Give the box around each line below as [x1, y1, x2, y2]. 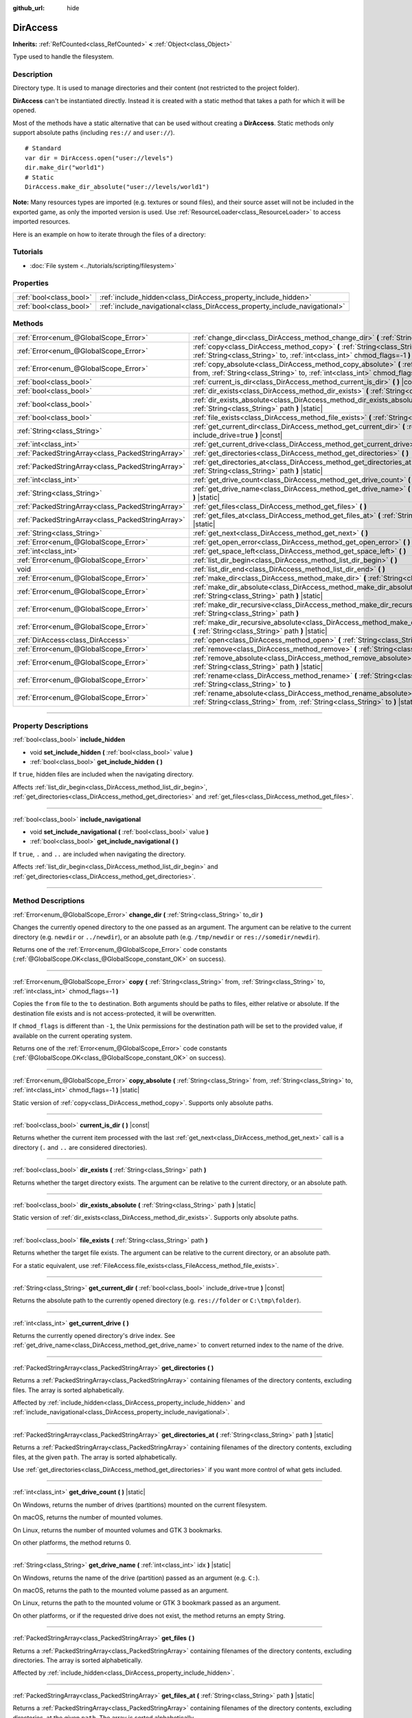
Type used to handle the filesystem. [12, 52, 114, 61]
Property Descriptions [12, 721, 89, 730]
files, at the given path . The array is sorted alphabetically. [12, 1453, 177, 1461]
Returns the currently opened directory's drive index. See [12, 1332, 175, 1340]
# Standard [25, 144, 62, 153]
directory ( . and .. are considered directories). [12, 1143, 148, 1151]
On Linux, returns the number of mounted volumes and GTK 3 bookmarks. [12, 1526, 222, 1534]
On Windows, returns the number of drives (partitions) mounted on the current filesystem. [12, 1500, 268, 1508]
